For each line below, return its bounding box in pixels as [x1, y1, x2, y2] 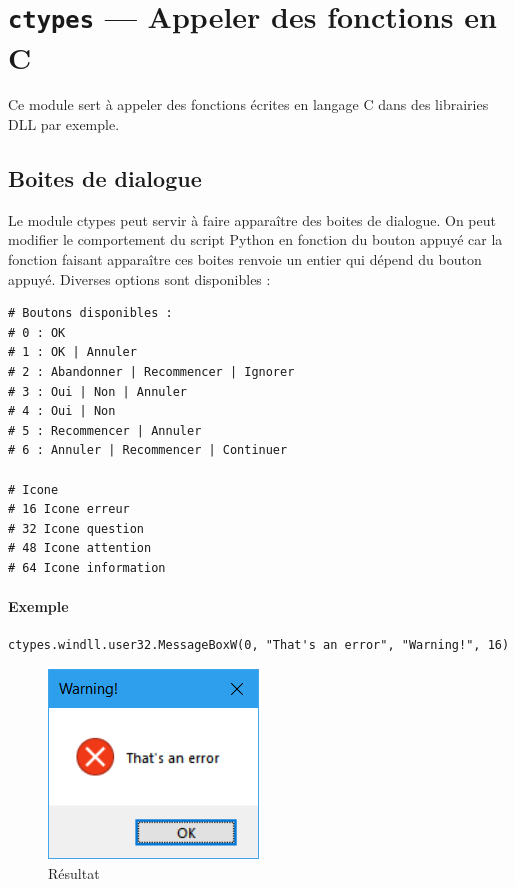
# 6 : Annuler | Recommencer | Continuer [8, 443, 288, 458]
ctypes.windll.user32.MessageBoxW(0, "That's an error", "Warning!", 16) [8, 638, 510, 653]
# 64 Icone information [8, 560, 166, 575]
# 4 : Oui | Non [8, 404, 116, 419]
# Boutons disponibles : [8, 306, 173, 321]
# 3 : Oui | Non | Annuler [8, 384, 187, 399]
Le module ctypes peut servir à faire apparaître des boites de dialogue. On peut [8, 209, 496, 230]
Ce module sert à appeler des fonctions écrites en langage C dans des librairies [8, 94, 489, 115]
